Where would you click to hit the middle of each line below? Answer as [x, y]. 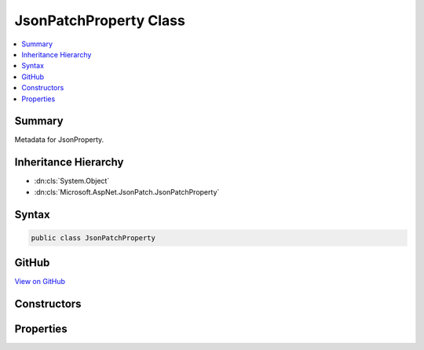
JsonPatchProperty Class [100, 20]
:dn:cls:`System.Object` [72, 181]
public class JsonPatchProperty [93, 238]
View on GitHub [40, 282]
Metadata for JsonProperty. [59, 140]
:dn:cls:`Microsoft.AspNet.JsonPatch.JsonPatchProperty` [127, 191]
